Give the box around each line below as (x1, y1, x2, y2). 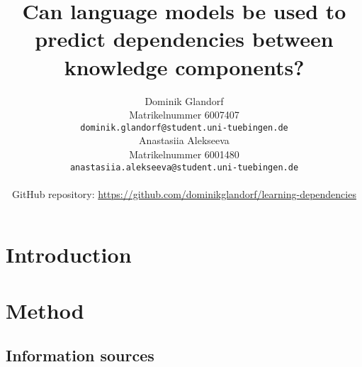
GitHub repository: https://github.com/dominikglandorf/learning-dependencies (12, 186, 356, 201)
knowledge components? (64, 52, 305, 81)
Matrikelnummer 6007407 (129, 107, 239, 122)
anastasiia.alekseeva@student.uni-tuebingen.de (69, 162, 299, 172)
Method (6, 295, 84, 324)
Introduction (6, 240, 132, 269)
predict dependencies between (35, 24, 334, 53)
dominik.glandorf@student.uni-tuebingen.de (80, 122, 288, 133)
